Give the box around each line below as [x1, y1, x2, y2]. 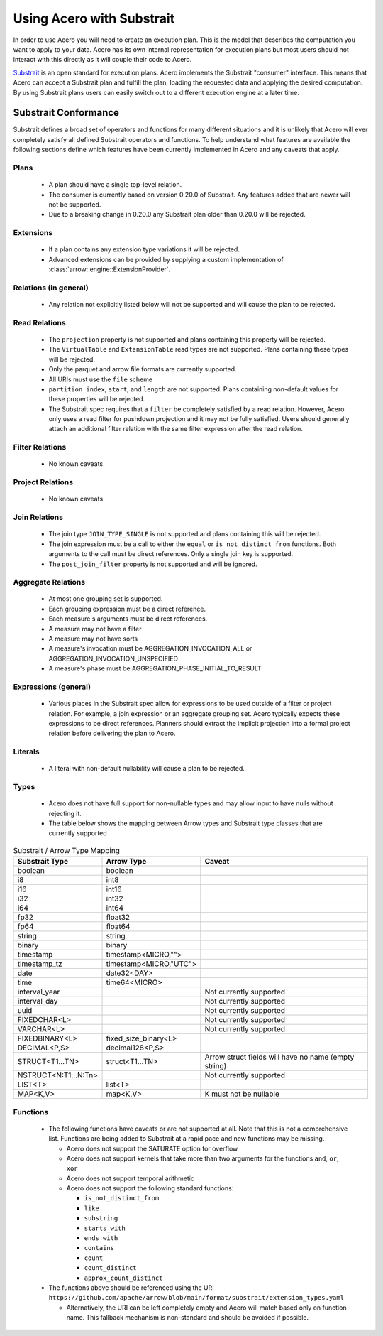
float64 [106, 922, 131, 932]
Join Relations [13, 512, 64, 522]
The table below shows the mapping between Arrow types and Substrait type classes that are [48, 819, 323, 827]
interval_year [17, 987, 60, 997]
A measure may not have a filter [48, 624, 142, 633]
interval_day [17, 996, 58, 1006]
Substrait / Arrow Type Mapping [13, 845, 121, 855]
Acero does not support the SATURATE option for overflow [66, 1144, 238, 1153]
